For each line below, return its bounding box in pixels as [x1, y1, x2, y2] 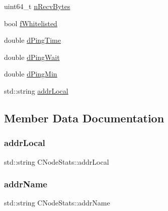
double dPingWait [4, 51, 60, 62]
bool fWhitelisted [4, 18, 57, 28]
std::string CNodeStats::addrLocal [4, 156, 109, 167]
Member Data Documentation [4, 110, 164, 125]
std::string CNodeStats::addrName [4, 197, 110, 208]
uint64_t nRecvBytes [4, 1, 70, 11]
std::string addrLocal [4, 85, 68, 96]
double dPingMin [4, 68, 57, 79]
